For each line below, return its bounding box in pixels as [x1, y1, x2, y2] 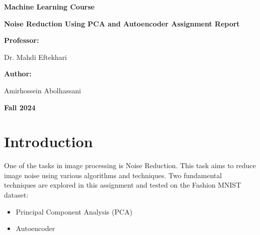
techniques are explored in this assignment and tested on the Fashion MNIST [4, 180, 241, 190]
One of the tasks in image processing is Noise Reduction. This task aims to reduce [4, 160, 256, 171]
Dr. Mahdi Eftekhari [4, 51, 67, 62]
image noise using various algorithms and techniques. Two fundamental [4, 170, 222, 180]
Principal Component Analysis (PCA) [15, 206, 132, 217]
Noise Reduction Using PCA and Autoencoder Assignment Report [4, 18, 240, 28]
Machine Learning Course [4, 1, 95, 11]
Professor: [4, 35, 39, 45]
